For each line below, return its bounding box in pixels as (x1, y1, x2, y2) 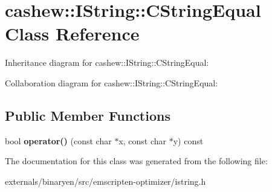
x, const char (118, 134, 167, 147)
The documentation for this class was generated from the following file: (5, 155, 268, 167)
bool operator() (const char (5, 134, 112, 147)
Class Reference (5, 21, 140, 46)
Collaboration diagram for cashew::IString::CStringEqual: (5, 76, 218, 89)
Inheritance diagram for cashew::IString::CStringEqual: (5, 56, 209, 69)
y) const (173, 134, 204, 147)
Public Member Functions (5, 106, 170, 124)
